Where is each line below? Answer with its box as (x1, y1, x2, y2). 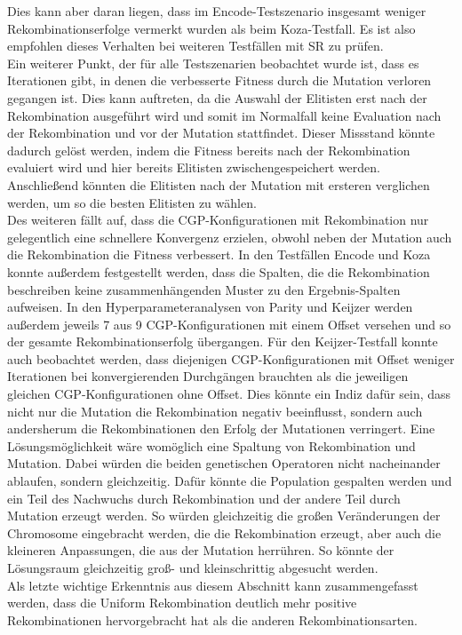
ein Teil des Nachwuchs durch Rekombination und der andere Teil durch (7, 488, 401, 507)
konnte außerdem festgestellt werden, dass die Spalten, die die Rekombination (7, 262, 430, 281)
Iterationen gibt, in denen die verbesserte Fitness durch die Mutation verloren (7, 71, 432, 90)
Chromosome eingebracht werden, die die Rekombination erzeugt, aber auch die (7, 523, 442, 542)
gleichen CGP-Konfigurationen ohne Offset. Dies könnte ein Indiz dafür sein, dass (7, 385, 451, 403)
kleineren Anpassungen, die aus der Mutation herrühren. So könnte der (7, 541, 394, 560)
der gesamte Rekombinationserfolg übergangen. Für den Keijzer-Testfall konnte (7, 332, 438, 351)
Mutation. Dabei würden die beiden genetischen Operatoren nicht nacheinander (7, 454, 441, 472)
